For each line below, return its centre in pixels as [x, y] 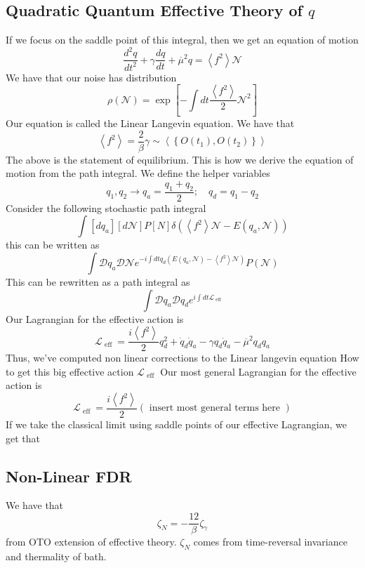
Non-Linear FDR [69, 476]
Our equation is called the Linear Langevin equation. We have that [150, 123]
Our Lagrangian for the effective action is [95, 318]
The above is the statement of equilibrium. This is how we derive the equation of [180, 159]
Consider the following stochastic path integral [106, 207]
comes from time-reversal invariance [270, 542]
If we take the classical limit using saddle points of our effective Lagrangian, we [176, 424]
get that [23, 438]
